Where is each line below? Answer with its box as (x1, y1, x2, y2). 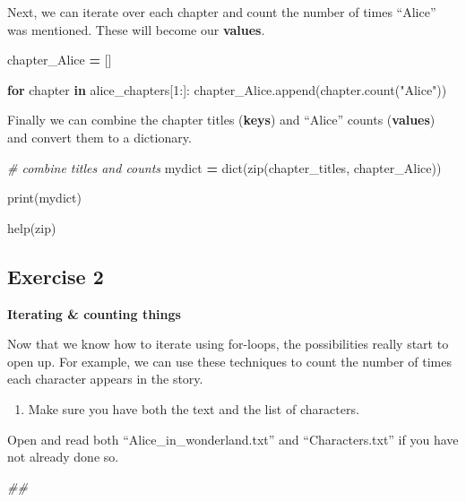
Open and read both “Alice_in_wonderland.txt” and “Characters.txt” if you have (7, 429, 459, 448)
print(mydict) (7, 188, 82, 207)
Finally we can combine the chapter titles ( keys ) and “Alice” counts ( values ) (7, 110, 436, 129)
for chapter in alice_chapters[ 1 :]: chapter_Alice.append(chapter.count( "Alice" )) (7, 80, 447, 99)
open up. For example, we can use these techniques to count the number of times (7, 351, 452, 370)
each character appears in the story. (7, 369, 203, 388)
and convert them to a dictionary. (7, 127, 192, 146)
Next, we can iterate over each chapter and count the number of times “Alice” (7, 3, 436, 21)
